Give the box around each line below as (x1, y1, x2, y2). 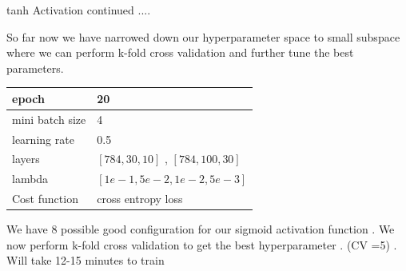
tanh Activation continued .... (6, 2, 151, 18)
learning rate (12, 130, 74, 147)
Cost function (12, 190, 78, 207)
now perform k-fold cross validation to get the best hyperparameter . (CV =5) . (6, 236, 397, 253)
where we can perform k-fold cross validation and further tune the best (6, 44, 354, 61)
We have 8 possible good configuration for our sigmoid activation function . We (6, 221, 395, 237)
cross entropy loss (97, 190, 183, 207)
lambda (12, 170, 49, 187)
